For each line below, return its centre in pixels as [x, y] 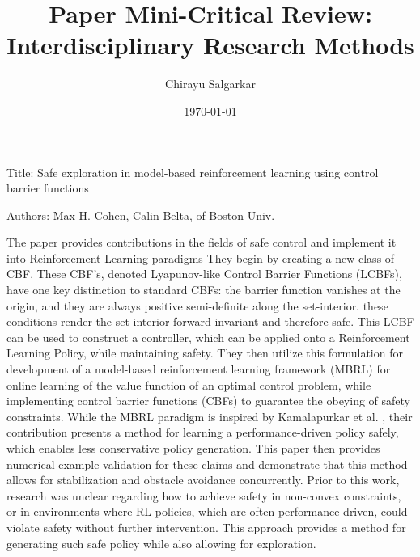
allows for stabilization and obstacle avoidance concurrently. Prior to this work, [203, 480]
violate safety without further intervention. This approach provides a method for [206, 527]
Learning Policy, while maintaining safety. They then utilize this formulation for [205, 353]
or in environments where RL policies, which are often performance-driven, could [207, 511]
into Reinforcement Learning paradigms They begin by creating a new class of [201, 257]
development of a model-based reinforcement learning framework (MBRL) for [199, 369]
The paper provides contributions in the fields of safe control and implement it [202, 242]
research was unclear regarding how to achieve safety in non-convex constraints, [204, 495]
